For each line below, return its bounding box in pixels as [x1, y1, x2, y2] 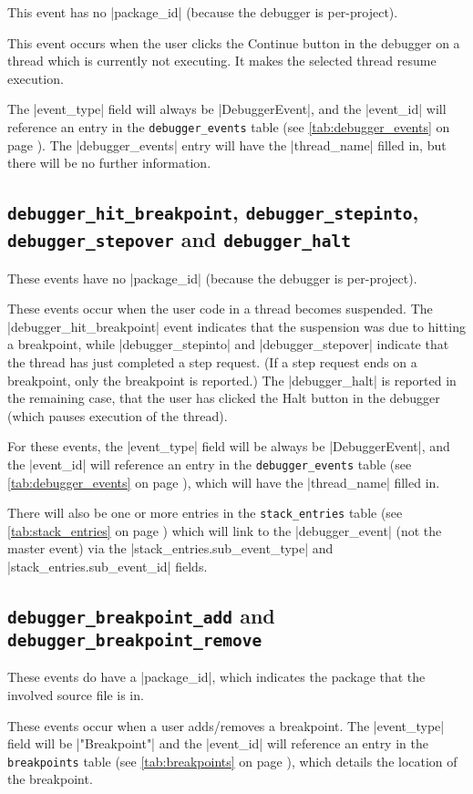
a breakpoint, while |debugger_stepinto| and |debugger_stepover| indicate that [7, 335, 449, 354]
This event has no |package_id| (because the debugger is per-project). [7, 3, 398, 21]
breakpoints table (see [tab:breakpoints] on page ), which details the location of [7, 751, 458, 770]
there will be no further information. [7, 153, 211, 172]
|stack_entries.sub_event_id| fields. [7, 557, 208, 575]
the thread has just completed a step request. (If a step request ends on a [7, 352, 417, 371]
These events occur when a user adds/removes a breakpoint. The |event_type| [7, 716, 445, 735]
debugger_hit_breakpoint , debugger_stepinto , [7, 198, 419, 226]
